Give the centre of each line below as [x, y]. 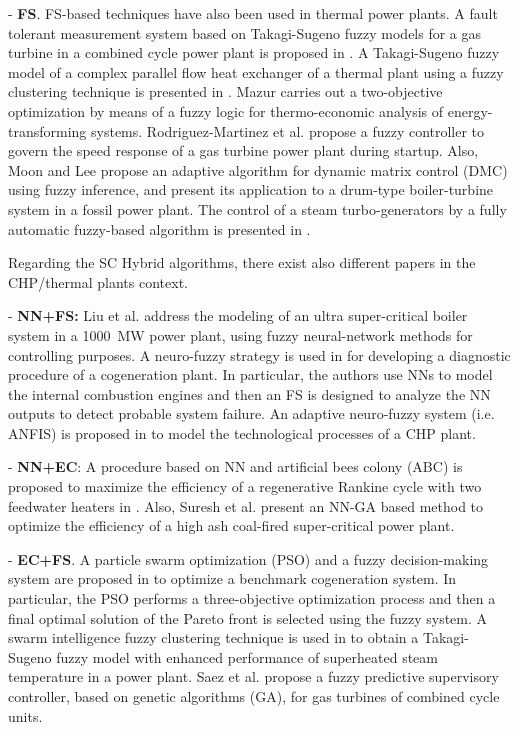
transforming [47, 130]
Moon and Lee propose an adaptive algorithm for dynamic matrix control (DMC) [258, 169]
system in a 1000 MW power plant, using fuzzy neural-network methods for [240, 334]
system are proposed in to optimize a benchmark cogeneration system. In [232, 578]
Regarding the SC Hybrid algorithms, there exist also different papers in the [242, 262]
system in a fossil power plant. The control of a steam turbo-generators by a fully [257, 208]
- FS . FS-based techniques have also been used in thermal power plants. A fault [253, 13]
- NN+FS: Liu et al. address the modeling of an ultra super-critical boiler [238, 315]
